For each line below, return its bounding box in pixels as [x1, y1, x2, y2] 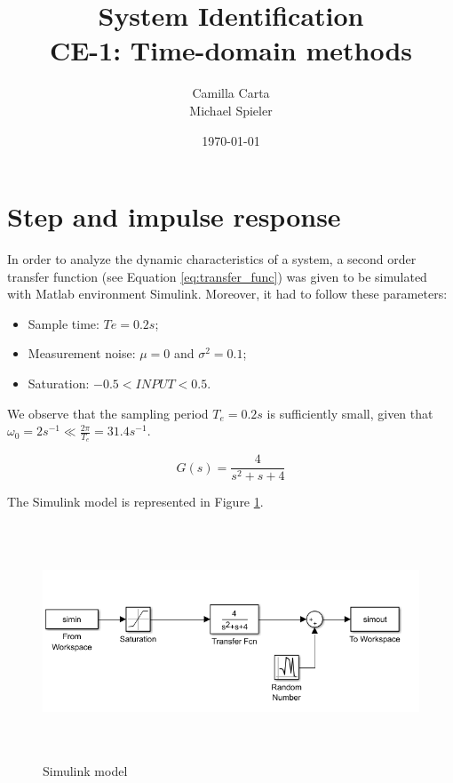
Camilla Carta [192, 84, 270, 102]
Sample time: [28, 314, 99, 332]
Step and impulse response [7, 198, 341, 235]
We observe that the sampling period [7, 403, 209, 422]
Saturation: [28, 374, 90, 392]
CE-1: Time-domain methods [49, 32, 413, 68]
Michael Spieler [189, 100, 273, 119]
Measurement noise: [28, 344, 136, 363]
